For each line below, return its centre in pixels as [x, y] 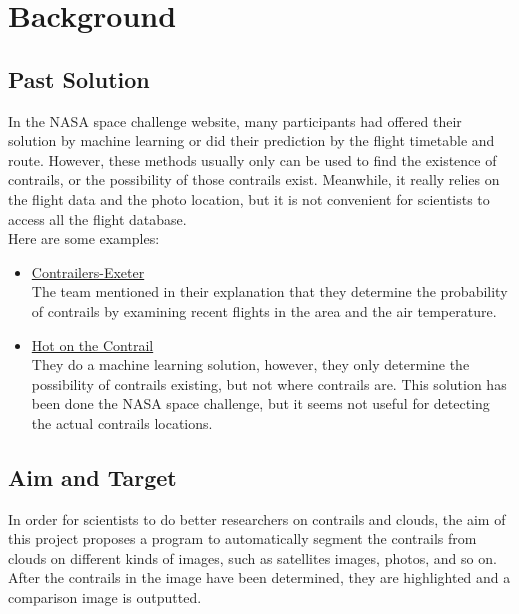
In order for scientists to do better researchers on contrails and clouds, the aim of [257, 518]
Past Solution [79, 78]
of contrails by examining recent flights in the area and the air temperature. [264, 310]
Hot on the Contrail [92, 344]
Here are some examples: [84, 238]
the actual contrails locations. [122, 422]
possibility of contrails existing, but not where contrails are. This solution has [269, 383]
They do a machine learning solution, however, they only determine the [250, 364]
